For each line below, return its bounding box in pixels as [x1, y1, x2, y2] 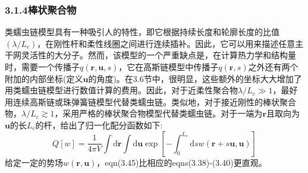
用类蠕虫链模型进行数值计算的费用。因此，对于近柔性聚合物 [5, 84, 238, 96]
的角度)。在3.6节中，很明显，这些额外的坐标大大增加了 [88, 72, 302, 84]
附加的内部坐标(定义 [5, 72, 83, 84]
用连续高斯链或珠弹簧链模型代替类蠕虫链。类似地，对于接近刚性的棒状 [5, 95, 279, 108]
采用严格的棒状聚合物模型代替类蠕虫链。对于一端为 [62, 107, 263, 119]
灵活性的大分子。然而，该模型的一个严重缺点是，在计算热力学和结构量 [21, 49, 296, 61]
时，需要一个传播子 [5, 61, 80, 73]
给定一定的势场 [5, 156, 63, 168]
